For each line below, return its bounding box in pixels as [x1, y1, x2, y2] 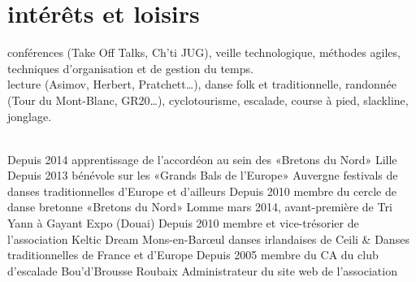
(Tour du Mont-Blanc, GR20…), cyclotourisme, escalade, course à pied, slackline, [7, 91, 409, 108]
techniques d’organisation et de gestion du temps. [7, 59, 253, 76]
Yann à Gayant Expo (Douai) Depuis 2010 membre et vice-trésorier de [7, 215, 359, 232]
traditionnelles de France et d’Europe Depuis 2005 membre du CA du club [7, 246, 379, 263]
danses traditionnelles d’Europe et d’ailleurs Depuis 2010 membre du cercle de [7, 182, 396, 199]
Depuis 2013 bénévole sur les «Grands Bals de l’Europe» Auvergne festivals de [7, 167, 398, 184]
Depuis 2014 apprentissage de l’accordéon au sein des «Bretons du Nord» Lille [7, 150, 397, 167]
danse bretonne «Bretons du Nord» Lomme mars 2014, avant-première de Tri [7, 198, 392, 215]
